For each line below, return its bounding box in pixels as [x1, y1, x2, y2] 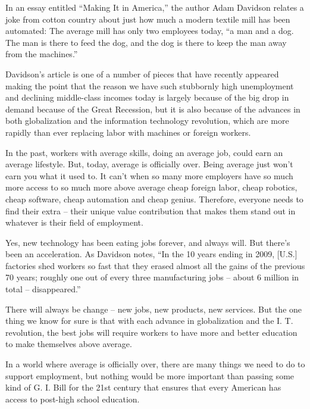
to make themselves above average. [5, 338, 132, 350]
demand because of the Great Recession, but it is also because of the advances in [5, 102, 300, 115]
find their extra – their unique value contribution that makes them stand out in [5, 204, 296, 217]
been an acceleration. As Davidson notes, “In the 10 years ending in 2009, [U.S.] [5, 248, 298, 260]
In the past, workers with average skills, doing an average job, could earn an [5, 146, 283, 158]
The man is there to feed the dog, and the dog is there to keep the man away [5, 36, 287, 48]
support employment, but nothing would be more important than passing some [5, 369, 295, 382]
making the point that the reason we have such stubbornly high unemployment [5, 79, 294, 92]
